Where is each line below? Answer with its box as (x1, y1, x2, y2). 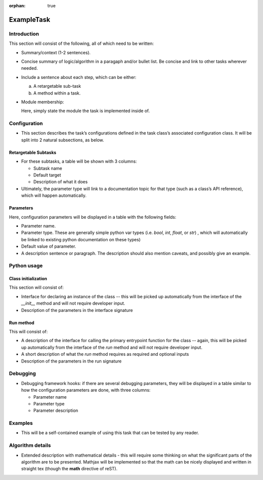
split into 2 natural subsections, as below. (21, 137, 104, 143)
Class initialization (9, 276, 47, 282)
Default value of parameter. (21, 244, 76, 250)
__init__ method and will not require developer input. (21, 300, 125, 307)
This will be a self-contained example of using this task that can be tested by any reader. (21, 430, 199, 436)
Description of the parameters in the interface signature (21, 307, 133, 313)
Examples (9, 420, 33, 426)
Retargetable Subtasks (9, 149, 56, 155)
